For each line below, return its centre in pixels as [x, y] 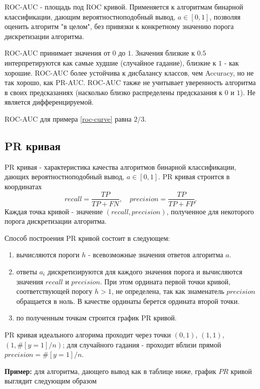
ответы [27, 271]
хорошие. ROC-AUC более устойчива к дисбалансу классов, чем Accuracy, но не [129, 72]
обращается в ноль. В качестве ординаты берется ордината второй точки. [128, 301]
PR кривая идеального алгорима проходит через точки [88, 334]
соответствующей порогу [54, 291]
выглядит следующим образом [51, 381]
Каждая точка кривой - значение [54, 211]
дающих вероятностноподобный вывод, [64, 176]
